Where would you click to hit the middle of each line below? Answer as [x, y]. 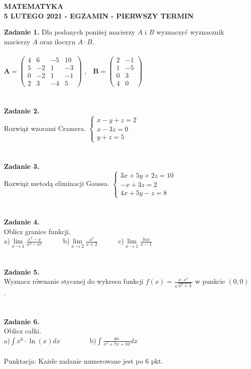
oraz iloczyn [58, 41]
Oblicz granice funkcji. [37, 231]
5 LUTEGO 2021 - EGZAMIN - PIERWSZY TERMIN [99, 15]
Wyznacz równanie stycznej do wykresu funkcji [74, 281]
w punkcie [210, 281]
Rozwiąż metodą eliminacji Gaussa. [57, 183]
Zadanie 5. [22, 271]
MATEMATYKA [34, 6]
